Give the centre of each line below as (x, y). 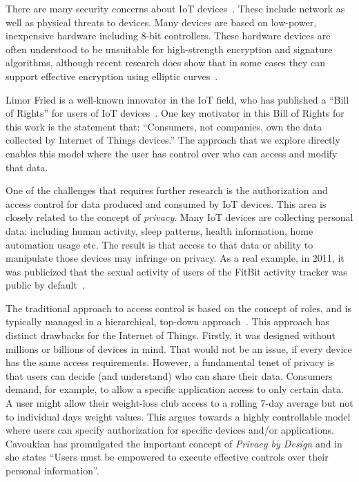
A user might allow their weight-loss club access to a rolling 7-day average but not (179, 403)
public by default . (45, 285)
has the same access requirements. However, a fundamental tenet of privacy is (170, 362)
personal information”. (52, 470)
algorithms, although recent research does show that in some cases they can (166, 62)
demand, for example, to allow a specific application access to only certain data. (175, 389)
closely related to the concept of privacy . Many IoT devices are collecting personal (179, 217)
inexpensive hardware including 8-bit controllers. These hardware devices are (168, 36)
